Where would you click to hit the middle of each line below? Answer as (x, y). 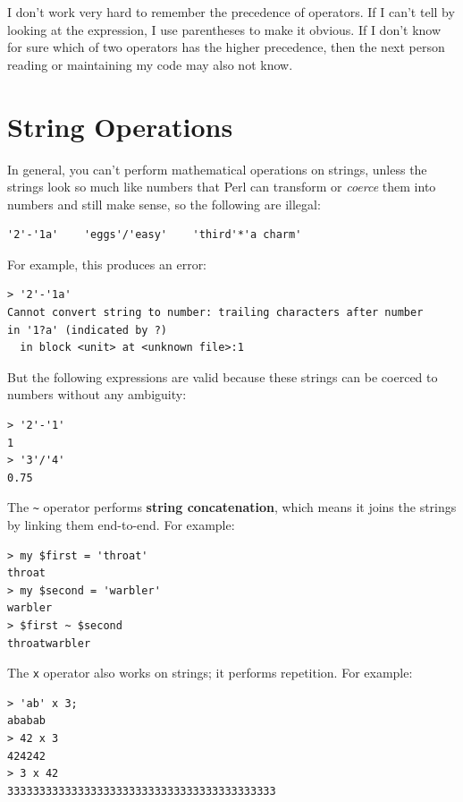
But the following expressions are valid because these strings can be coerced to (223, 376)
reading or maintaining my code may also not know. (150, 64)
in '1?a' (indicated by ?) (87, 330)
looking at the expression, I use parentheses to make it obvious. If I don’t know (224, 29)
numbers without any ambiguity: (97, 394)
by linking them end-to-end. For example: (121, 525)
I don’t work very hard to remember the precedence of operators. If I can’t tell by (231, 12)
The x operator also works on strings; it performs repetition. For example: (210, 673)
